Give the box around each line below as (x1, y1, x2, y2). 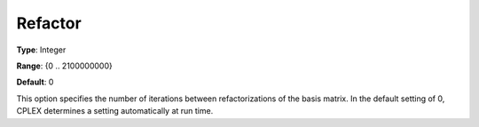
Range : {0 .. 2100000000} (16, 60, 113, 71)
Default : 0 (16, 76, 54, 88)
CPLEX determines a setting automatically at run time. (16, 106, 214, 116)
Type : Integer (16, 44, 67, 55)
